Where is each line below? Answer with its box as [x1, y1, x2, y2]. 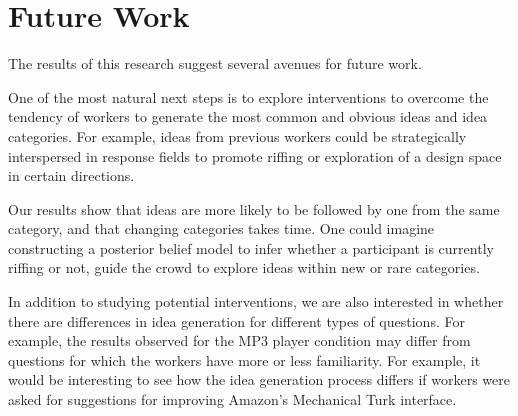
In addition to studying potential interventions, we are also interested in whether [8, 291, 504, 312]
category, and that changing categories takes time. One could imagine [8, 218, 435, 239]
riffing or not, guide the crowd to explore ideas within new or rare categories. [8, 257, 480, 278]
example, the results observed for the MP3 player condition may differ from [8, 330, 471, 351]
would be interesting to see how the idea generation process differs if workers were [8, 369, 510, 390]
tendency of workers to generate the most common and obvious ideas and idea [8, 106, 488, 127]
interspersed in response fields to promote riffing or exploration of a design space [8, 145, 502, 166]
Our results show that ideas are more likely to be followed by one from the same [8, 198, 500, 219]
